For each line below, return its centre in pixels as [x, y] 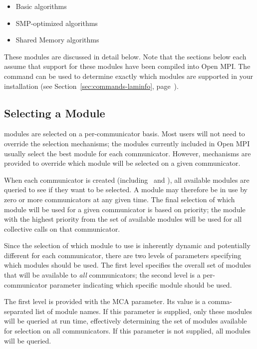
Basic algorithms [41, 6]
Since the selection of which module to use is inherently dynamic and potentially [127, 245]
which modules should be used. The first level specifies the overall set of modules [128, 265]
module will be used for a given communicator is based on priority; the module [125, 209]
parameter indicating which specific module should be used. [141, 284]
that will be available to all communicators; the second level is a [102, 275]
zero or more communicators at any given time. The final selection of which [120, 199]
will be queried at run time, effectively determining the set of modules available [126, 321]
